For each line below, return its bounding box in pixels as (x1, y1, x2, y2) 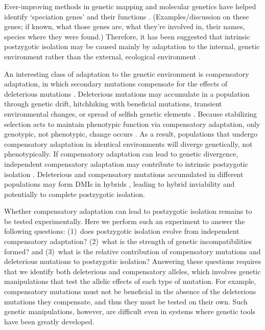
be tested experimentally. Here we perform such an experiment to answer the (4, 215, 245, 226)
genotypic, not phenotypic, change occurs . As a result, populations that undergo (4, 128, 257, 139)
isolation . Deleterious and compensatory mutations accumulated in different (4, 168, 244, 179)
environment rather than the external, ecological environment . (4, 51, 201, 61)
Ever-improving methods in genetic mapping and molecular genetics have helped (4, 1, 256, 11)
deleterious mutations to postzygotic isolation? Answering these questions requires (4, 256, 261, 267)
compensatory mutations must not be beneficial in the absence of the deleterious (4, 286, 256, 297)
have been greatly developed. (4, 316, 94, 326)
